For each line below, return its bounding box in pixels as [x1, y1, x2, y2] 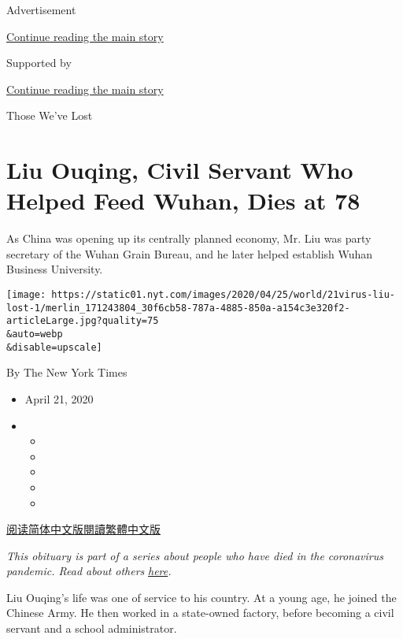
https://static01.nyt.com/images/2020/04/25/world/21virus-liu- [51, 289, 395, 301]
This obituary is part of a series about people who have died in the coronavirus [6, 547, 383, 563]
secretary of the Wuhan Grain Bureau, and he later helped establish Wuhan [6, 245, 373, 262]
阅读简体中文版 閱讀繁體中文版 [6, 521, 161, 537]
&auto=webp [6, 329, 63, 340]
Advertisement [6, 2, 76, 17]
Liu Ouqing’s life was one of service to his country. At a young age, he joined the [6, 589, 397, 605]
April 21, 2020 [24, 390, 94, 407]
